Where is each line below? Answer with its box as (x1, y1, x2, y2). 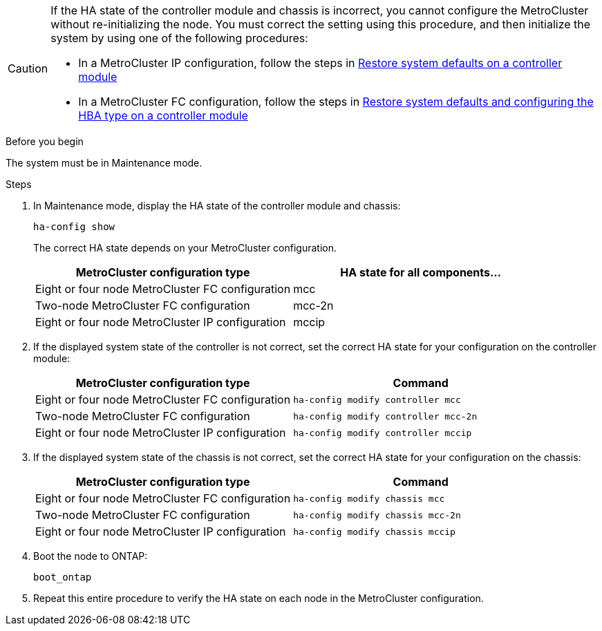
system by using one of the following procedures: (50, 31, 308, 45)
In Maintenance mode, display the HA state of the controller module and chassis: (33, 200, 401, 211)
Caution (8, 62, 48, 75)
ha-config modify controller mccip (293, 427, 472, 438)
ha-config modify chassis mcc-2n (293, 509, 461, 520)
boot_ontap (33, 572, 92, 583)
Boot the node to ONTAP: (33, 550, 148, 562)
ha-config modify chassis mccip (293, 526, 455, 537)
